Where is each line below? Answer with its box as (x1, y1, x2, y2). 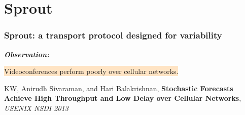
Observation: (4, 49, 50, 59)
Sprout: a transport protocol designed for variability (4, 29, 222, 42)
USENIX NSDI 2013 (4, 102, 68, 113)
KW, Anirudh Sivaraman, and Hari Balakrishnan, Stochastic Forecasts (4, 83, 233, 93)
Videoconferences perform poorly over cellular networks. (4, 66, 179, 76)
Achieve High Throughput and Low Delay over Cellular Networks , (4, 93, 241, 103)
